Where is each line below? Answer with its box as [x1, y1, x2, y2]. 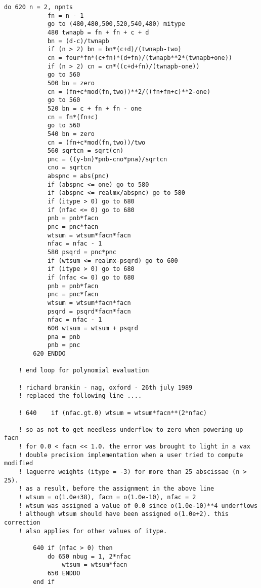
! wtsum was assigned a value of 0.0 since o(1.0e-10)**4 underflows [18, 502, 258, 509]
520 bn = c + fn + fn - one [47, 105, 142, 112]
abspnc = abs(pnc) [47, 172, 109, 180]
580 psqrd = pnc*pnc [47, 249, 116, 256]
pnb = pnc [47, 341, 80, 349]
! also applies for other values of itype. [18, 527, 167, 535]
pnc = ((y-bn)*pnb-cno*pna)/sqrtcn [47, 155, 167, 163]
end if [33, 578, 55, 585]
